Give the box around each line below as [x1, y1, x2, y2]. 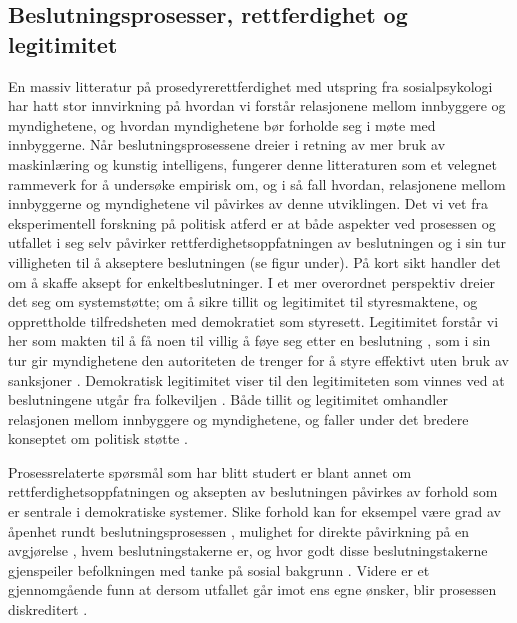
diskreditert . [8, 599, 88, 620]
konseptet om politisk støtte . [8, 428, 188, 449]
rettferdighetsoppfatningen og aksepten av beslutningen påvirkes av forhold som [8, 481, 498, 502]
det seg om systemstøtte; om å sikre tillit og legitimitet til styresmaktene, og [8, 291, 478, 312]
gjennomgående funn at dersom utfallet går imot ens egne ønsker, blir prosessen [8, 579, 497, 600]
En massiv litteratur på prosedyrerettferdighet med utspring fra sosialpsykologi [8, 75, 493, 96]
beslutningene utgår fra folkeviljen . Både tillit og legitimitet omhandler [8, 389, 448, 410]
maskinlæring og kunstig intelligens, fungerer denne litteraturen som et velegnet [8, 153, 497, 174]
